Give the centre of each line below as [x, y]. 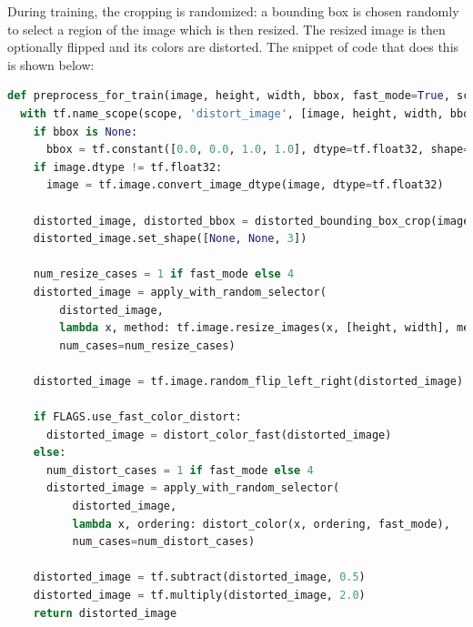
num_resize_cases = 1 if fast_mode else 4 [164, 274]
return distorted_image [105, 613]
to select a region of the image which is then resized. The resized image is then [226, 29]
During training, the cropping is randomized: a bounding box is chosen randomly [233, 11]
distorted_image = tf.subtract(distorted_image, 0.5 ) [199, 577]
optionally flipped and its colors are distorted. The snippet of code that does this [233, 47]
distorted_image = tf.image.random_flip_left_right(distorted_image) [248, 381]
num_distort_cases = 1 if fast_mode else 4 [180, 470]
